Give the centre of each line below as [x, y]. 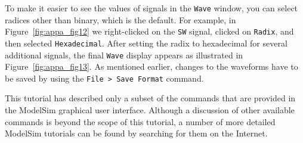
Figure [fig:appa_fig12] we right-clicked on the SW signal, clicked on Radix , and [149, 31]
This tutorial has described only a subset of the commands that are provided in [150, 98]
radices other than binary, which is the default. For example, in [120, 19]
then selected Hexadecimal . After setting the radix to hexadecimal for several [146, 43]
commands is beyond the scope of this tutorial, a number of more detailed [140, 121]
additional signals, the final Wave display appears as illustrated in [124, 55]
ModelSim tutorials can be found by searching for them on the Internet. [136, 133]
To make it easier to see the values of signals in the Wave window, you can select [151, 8]
